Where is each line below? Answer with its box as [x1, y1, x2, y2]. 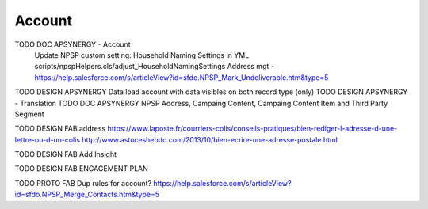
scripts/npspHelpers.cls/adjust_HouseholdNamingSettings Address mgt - [34, 62, 275, 71]
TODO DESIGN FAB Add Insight [14, 150, 117, 159]
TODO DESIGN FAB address [14, 123, 106, 134]
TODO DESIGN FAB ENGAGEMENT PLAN [14, 164, 148, 173]
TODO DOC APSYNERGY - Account [14, 40, 131, 49]
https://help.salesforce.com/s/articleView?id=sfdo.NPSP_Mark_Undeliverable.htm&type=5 [34, 72, 329, 82]
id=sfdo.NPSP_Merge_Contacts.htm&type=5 [14, 190, 160, 199]
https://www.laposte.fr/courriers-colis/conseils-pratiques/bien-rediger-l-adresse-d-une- [107, 123, 398, 134]
